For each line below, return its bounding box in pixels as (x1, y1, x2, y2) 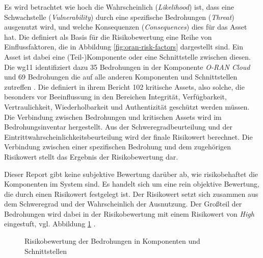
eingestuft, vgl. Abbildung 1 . (4, 218, 96, 229)
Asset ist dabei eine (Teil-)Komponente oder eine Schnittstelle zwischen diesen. (4, 51, 251, 62)
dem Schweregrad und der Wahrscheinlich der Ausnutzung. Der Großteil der (4, 198, 242, 209)
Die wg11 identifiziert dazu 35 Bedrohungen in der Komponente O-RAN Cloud (4, 61, 250, 72)
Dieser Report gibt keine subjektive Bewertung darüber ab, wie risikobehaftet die (4, 168, 258, 179)
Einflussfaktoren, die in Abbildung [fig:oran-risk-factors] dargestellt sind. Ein (4, 41, 243, 52)
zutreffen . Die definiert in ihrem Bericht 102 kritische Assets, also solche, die (4, 81, 245, 92)
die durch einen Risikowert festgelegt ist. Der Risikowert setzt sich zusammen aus (4, 188, 258, 199)
